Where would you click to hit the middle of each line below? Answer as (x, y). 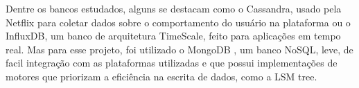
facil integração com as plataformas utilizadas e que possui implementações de (172, 63)
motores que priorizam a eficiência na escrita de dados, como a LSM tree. (161, 76)
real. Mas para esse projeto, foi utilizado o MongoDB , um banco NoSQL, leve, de (179, 49)
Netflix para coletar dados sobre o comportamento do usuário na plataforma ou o (178, 22)
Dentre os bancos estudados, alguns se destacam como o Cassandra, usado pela (174, 8)
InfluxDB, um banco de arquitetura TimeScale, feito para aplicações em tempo (173, 36)
